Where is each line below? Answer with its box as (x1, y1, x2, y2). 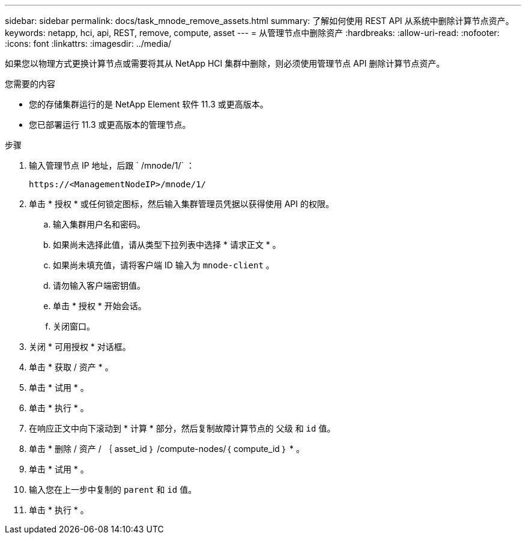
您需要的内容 (5, 79, 55, 89)
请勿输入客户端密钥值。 (53, 280, 145, 291)
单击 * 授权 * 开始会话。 (53, 301, 147, 311)
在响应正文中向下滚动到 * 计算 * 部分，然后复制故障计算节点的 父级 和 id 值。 (29, 423, 336, 433)
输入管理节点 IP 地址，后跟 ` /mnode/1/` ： (29, 160, 195, 170)
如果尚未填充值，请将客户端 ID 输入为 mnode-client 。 (53, 260, 274, 270)
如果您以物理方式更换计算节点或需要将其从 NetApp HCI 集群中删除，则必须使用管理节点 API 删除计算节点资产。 (5, 58, 445, 68)
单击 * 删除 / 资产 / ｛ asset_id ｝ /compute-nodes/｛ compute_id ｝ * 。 (29, 444, 305, 454)
